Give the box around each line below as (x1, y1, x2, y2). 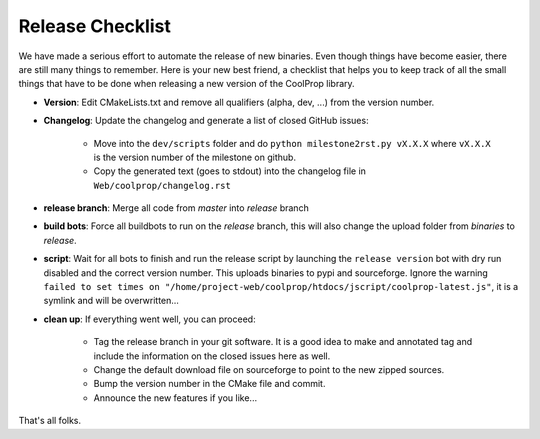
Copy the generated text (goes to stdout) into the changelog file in (93, 165, 367, 177)
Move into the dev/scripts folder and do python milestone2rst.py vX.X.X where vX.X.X (93, 137, 491, 149)
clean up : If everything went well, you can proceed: (43, 313, 256, 325)
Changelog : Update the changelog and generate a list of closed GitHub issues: (43, 115, 369, 127)
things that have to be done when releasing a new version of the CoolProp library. (18, 78, 355, 90)
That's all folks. (18, 415, 82, 427)
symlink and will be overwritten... (43, 295, 180, 307)
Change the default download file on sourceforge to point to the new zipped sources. (93, 363, 445, 375)
